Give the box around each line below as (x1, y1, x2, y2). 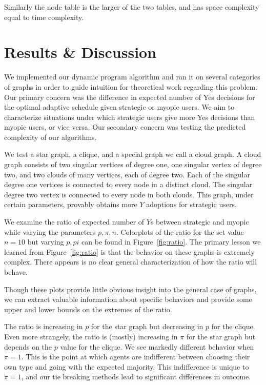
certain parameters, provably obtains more (4, 199, 137, 210)
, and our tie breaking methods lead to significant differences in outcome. (21, 371, 251, 382)
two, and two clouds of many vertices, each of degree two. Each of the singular (4, 169, 250, 179)
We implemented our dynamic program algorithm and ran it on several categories (4, 71, 260, 82)
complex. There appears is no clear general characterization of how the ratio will (4, 256, 257, 267)
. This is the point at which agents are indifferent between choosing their (21, 351, 250, 362)
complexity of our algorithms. (4, 131, 97, 142)
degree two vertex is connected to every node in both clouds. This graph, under (4, 189, 254, 199)
